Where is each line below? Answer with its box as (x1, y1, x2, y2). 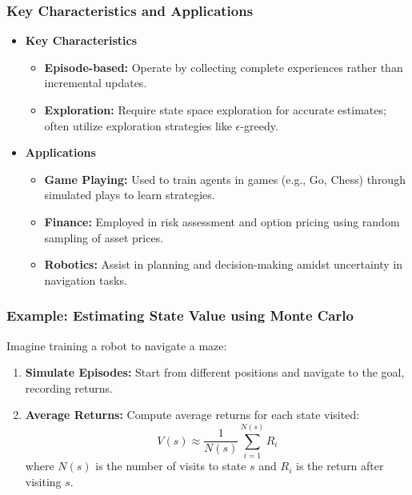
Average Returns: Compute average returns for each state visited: (25, 406, 360, 423)
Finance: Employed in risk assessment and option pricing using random (44, 213, 400, 230)
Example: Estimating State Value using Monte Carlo (6, 305, 354, 325)
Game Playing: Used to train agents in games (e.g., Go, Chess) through (44, 170, 406, 187)
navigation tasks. (44, 271, 127, 288)
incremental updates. (44, 74, 147, 91)
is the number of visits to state (95, 457, 246, 474)
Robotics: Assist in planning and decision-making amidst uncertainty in (44, 256, 403, 273)
